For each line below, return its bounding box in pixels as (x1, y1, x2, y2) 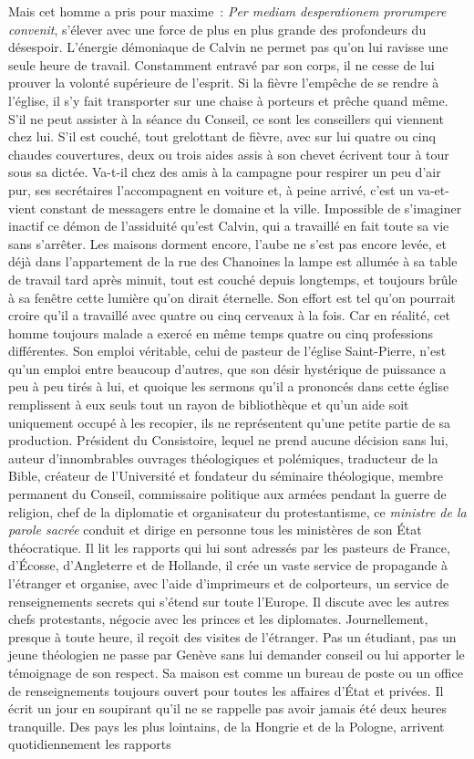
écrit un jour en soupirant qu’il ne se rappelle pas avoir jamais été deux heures (8, 699, 447, 718)
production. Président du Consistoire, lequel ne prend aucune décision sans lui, (8, 431, 448, 450)
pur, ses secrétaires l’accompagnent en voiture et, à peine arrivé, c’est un (8, 180, 414, 199)
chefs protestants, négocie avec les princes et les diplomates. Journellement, (8, 609, 428, 629)
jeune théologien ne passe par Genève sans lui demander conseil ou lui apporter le (8, 645, 465, 664)
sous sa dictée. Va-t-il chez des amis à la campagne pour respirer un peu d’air (8, 162, 441, 182)
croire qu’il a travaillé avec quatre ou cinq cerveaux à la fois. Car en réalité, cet (8, 306, 450, 325)
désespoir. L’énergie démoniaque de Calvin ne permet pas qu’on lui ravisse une (8, 37, 448, 57)
